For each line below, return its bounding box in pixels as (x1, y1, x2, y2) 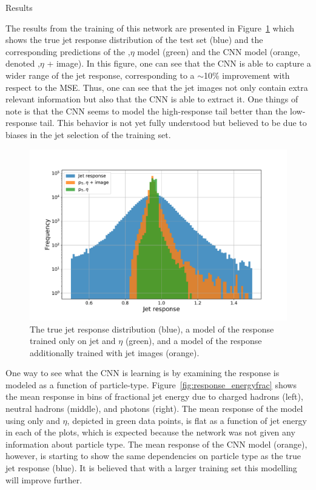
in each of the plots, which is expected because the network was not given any (5, 426, 295, 439)
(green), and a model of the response (125, 334, 262, 347)
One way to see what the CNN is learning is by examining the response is (5, 366, 280, 379)
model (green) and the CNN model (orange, (137, 45, 300, 58)
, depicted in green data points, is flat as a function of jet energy (67, 414, 308, 426)
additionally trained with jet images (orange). (30, 346, 200, 359)
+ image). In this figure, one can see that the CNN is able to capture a (47, 57, 311, 70)
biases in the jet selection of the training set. (5, 128, 171, 141)
